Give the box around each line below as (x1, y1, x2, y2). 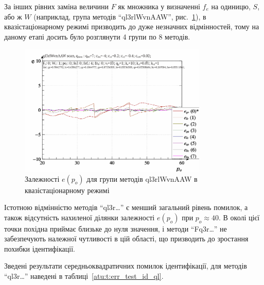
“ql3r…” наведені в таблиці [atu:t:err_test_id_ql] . (4, 271, 164, 281)
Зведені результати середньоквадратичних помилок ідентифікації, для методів (4, 260, 247, 271)
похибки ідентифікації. (4, 243, 75, 254)
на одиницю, (211, 1, 251, 11)
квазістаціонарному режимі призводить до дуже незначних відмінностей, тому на (4, 21, 259, 32)
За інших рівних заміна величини (4, 1, 109, 11)
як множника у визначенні (118, 1, 200, 11)
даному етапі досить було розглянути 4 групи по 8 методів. (4, 31, 190, 42)
